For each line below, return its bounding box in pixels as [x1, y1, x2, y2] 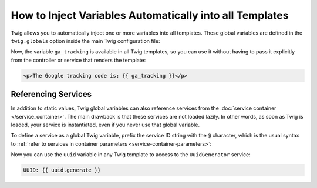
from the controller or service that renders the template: [11, 56, 146, 63]
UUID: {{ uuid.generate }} [23, 167, 101, 173]
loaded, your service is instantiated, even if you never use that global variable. [11, 121, 200, 128]
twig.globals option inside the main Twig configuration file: [11, 37, 160, 44]
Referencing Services [11, 89, 92, 99]
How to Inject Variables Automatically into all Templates [11, 9, 289, 22]
